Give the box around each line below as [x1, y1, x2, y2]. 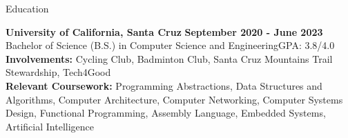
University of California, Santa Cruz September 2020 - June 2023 [6, 24, 323, 39]
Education [6, 1, 49, 15]
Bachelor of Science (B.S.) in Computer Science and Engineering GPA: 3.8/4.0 [6, 38, 335, 52]
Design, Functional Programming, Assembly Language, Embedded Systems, [6, 106, 326, 120]
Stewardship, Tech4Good [6, 65, 111, 79]
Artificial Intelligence [6, 119, 94, 133]
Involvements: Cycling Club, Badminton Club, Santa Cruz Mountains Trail [6, 51, 333, 66]
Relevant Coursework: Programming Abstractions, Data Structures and [6, 78, 322, 92]
